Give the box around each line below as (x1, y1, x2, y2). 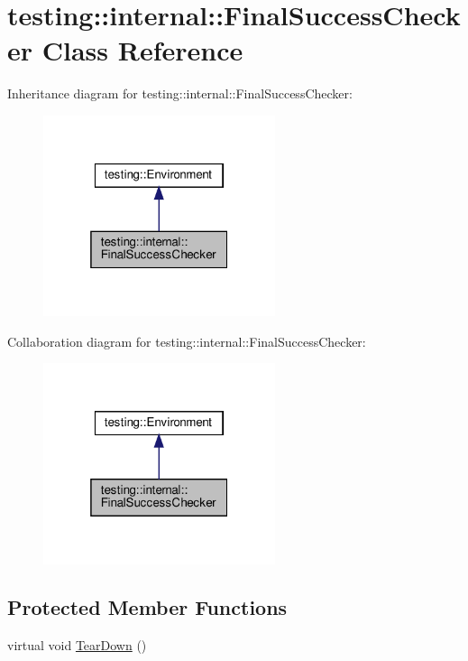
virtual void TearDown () (7, 636, 147, 655)
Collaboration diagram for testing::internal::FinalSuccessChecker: (7, 331, 366, 350)
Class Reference (41, 32, 243, 69)
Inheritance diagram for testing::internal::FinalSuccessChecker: (7, 84, 353, 103)
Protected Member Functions (7, 593, 288, 621)
